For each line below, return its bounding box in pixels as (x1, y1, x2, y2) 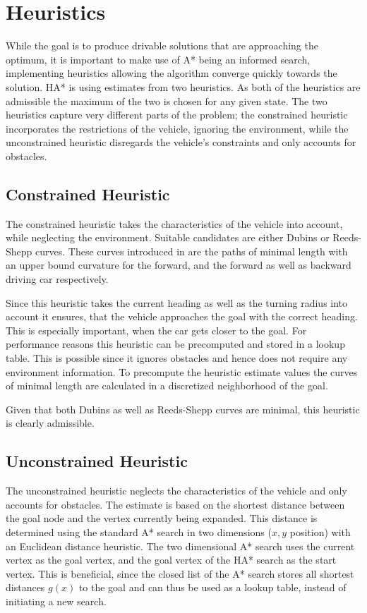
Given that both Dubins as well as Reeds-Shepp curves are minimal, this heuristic (6, 401, 360, 416)
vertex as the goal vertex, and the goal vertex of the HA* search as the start (6, 552, 337, 567)
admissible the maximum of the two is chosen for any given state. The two (6, 93, 327, 108)
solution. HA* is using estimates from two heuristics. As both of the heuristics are (6, 79, 361, 94)
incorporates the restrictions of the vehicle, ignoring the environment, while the (6, 121, 349, 135)
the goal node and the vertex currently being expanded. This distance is (6, 511, 318, 526)
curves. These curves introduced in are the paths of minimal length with (35, 243, 348, 258)
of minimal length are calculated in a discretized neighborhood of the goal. (6, 378, 328, 393)
